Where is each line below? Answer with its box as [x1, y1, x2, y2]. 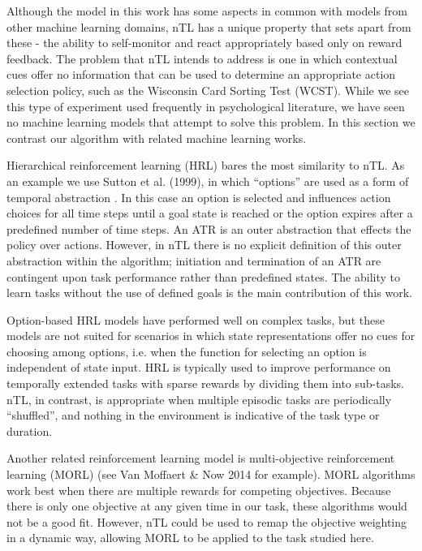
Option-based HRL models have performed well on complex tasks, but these [6, 311, 385, 328]
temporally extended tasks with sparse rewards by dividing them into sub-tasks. [6, 375, 404, 392]
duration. [6, 422, 53, 439]
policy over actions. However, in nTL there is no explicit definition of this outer [6, 236, 402, 253]
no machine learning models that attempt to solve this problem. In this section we [6, 114, 416, 131]
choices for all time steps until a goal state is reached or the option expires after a [6, 204, 413, 222]
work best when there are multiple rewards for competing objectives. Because [6, 481, 391, 498]
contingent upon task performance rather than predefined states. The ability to [6, 268, 401, 285]
